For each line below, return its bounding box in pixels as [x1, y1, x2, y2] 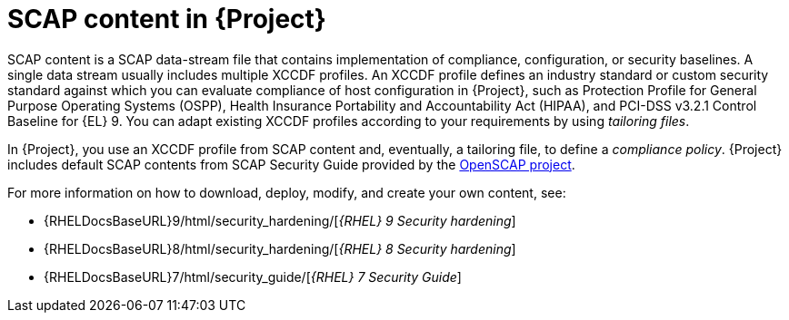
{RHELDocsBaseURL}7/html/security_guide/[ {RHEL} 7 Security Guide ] [44, 268, 462, 285]
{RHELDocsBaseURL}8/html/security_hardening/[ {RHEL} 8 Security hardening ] [44, 240, 516, 257]
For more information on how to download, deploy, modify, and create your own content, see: [7, 184, 566, 200]
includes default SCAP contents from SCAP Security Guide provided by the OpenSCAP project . [7, 156, 575, 172]
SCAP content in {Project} [7, 4, 326, 34]
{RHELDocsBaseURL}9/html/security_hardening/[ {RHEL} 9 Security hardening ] [44, 212, 516, 228]
